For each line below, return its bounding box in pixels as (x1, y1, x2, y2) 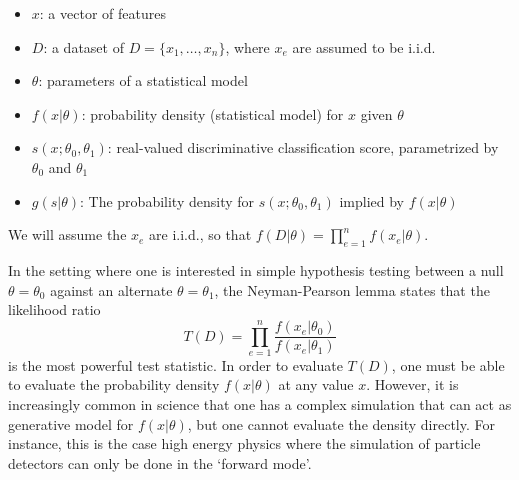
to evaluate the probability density (8, 374, 220, 395)
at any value (278, 374, 354, 395)
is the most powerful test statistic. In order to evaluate (8, 354, 343, 375)
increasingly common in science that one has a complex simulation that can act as (8, 394, 512, 415)
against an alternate (50, 279, 173, 300)
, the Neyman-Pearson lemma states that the (214, 279, 490, 300)
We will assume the (8, 224, 127, 245)
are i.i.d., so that (149, 224, 252, 245)
